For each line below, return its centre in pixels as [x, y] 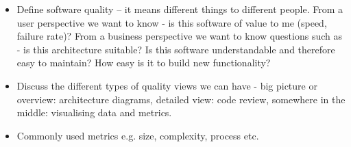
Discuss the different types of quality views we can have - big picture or [167, 85]
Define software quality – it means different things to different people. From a [180, 9]
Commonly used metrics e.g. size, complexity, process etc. [138, 135]
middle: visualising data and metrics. [94, 112]
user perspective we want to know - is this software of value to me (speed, [172, 22]
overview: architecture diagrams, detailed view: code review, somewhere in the [181, 99]
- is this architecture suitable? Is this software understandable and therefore [176, 49]
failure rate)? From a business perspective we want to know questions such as [179, 36]
